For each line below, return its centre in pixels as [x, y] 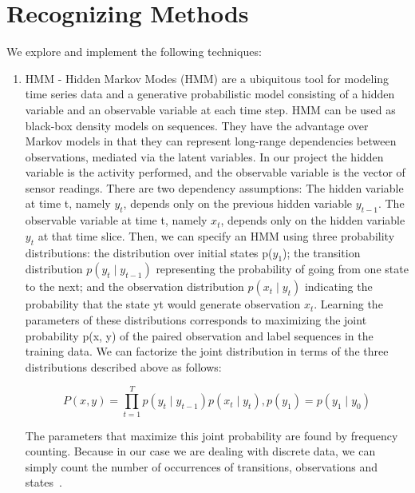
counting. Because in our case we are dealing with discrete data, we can [200, 451]
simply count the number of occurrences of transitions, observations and [202, 466]
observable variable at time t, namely [116, 220]
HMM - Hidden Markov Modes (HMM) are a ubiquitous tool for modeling [207, 78]
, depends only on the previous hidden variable [238, 203]
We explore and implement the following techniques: [134, 52]
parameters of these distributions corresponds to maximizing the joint [196, 320]
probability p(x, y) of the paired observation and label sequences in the [199, 335]
